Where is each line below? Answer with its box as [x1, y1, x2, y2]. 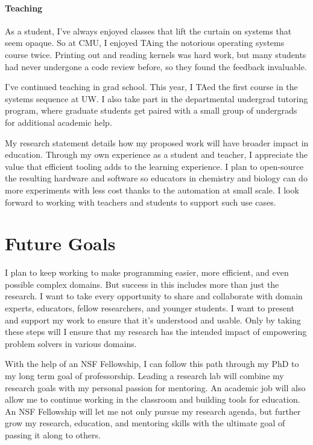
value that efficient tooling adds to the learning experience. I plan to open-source [5, 160, 304, 172]
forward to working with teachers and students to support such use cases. [5, 195, 276, 208]
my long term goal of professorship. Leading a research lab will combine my [5, 369, 284, 382]
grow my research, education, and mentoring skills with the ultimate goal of [5, 417, 285, 429]
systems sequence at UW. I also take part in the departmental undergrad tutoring [5, 92, 308, 105]
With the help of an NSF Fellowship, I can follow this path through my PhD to [5, 357, 299, 370]
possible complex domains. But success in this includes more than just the [5, 278, 279, 290]
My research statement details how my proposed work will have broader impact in [5, 136, 309, 149]
